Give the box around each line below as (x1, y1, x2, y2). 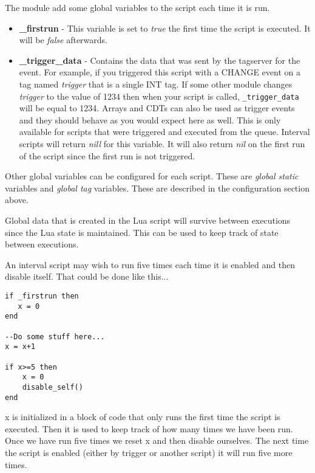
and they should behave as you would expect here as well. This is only (19, 113, 281, 126)
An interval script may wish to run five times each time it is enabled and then (5, 258, 295, 271)
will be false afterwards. (19, 33, 107, 46)
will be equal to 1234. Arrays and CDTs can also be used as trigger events (19, 102, 295, 114)
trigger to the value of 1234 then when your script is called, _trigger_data (19, 89, 299, 102)
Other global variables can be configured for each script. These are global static (5, 170, 299, 182)
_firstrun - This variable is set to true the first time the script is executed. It (19, 21, 311, 34)
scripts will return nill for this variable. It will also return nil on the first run (19, 137, 305, 150)
